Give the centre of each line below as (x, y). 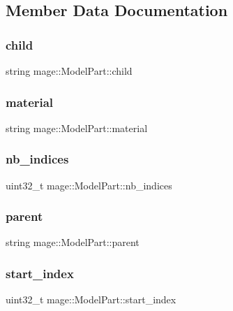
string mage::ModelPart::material (77, 128)
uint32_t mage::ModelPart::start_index (91, 299)
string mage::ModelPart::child (69, 71)
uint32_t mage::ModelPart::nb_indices (89, 185)
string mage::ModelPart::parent (73, 242)
